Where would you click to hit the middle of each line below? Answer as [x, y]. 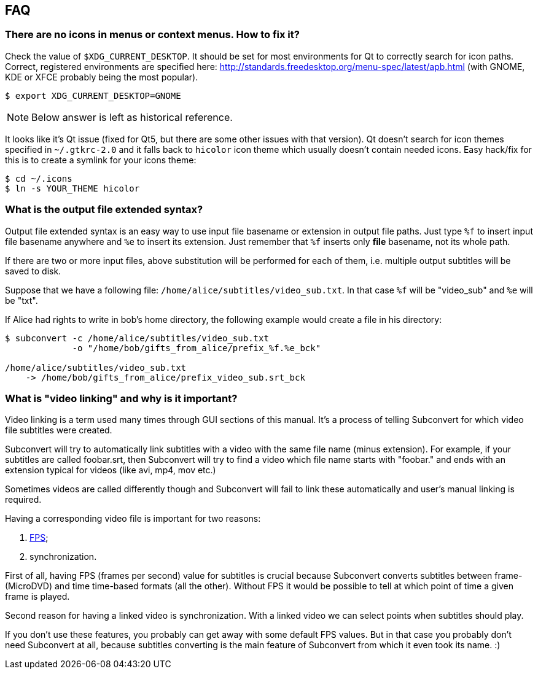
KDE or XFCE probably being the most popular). [102, 77]
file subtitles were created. [59, 430]
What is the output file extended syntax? [104, 210]
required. [23, 500]
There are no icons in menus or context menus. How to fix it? [152, 35]
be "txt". [21, 300]
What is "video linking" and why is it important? [121, 398]
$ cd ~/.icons [39, 178]
